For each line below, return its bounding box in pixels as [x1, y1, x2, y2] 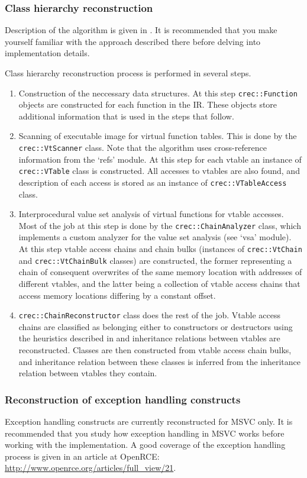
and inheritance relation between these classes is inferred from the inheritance [18, 355, 301, 367]
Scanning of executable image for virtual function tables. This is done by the [18, 130, 297, 142]
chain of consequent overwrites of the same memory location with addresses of [18, 266, 302, 278]
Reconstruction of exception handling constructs [5, 392, 241, 406]
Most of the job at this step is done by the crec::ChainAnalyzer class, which [18, 219, 301, 231]
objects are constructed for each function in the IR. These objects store [18, 98, 277, 111]
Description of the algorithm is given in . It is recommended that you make [5, 24, 277, 36]
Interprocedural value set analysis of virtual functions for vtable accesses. [18, 208, 284, 220]
